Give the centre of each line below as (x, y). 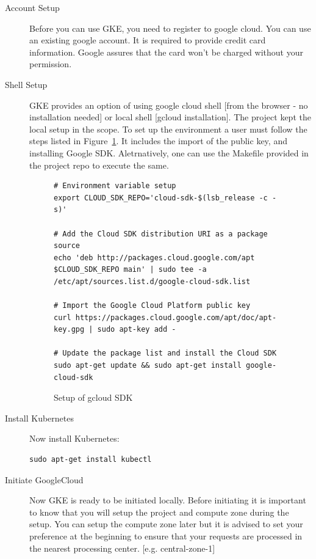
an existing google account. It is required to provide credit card (148, 40)
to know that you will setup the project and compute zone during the (159, 512)
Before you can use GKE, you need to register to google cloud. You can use (170, 28)
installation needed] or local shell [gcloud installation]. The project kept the (170, 117)
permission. (51, 64)
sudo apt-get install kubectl (91, 459)
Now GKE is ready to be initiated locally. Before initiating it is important (168, 500)
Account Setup (32, 7)
